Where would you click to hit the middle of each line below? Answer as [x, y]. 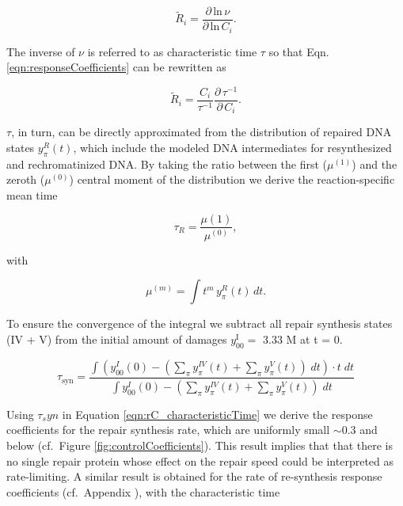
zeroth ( [26, 179]
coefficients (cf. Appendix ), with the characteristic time [143, 491]
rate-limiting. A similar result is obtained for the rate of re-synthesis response [194, 476]
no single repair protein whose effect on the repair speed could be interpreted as [200, 460]
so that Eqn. [299, 51]
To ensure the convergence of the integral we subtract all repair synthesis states [200, 323]
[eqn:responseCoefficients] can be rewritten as [116, 67]
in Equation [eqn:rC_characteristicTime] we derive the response [217, 414]
